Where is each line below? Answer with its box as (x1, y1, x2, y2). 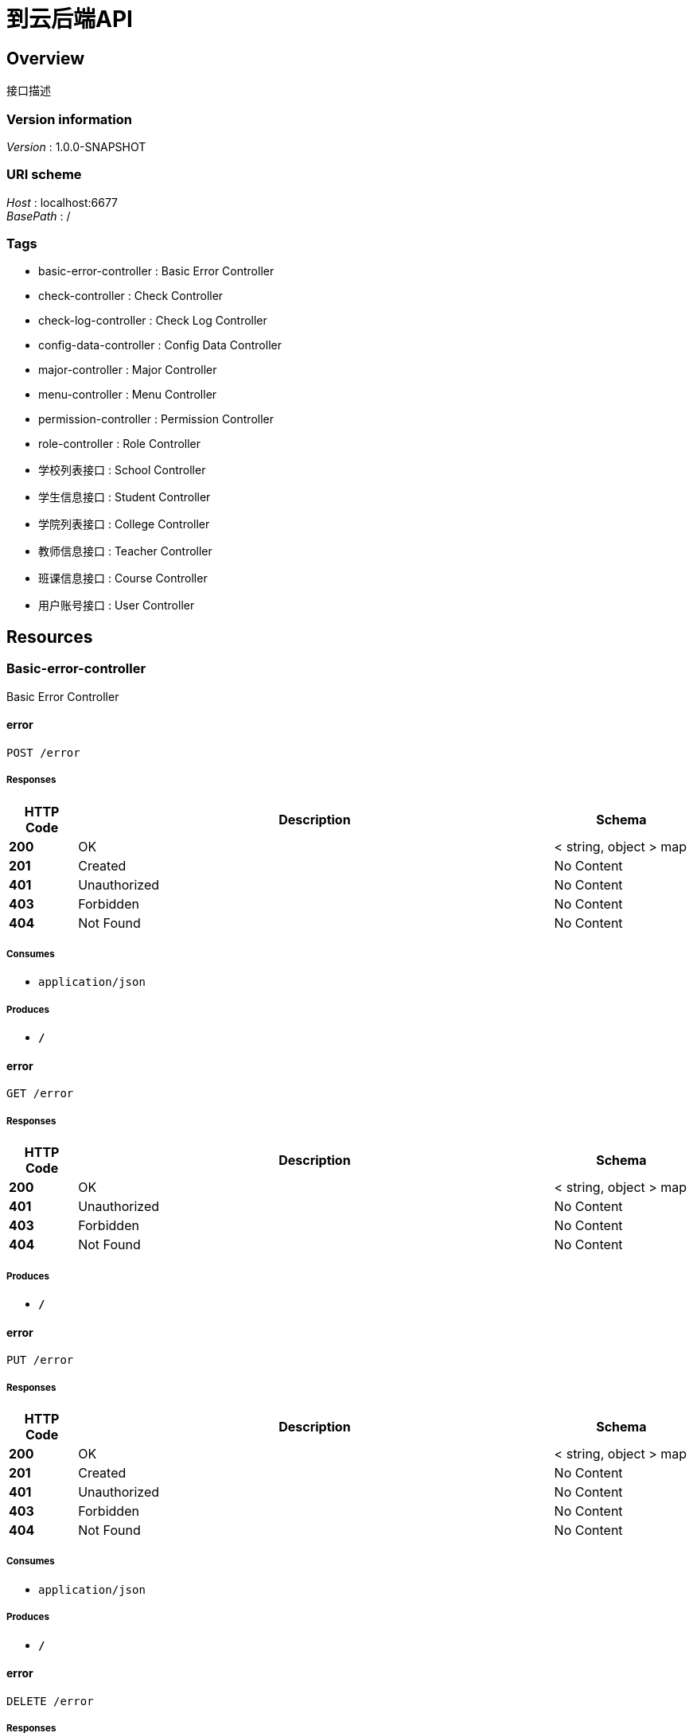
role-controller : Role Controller (38, 437, 201, 451)
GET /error (6, 1087, 74, 1100)
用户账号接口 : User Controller (38, 598, 195, 613)
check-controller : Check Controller (38, 289, 224, 303)
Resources (6, 626, 93, 647)
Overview (6, 48, 85, 68)
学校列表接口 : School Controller (38, 463, 206, 477)
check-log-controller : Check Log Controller (38, 313, 267, 328)
